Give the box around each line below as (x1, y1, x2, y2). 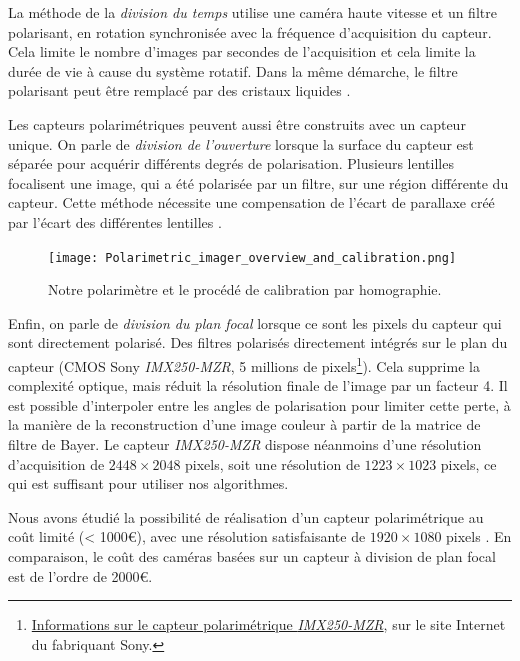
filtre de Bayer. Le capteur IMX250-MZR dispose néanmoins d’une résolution (8, 434, 482, 454)
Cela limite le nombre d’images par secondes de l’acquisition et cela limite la (8, 41, 476, 62)
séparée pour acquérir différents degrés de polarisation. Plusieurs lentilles (8, 153, 454, 174)
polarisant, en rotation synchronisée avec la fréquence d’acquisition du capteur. (8, 21, 492, 42)
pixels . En (446, 526, 512, 547)
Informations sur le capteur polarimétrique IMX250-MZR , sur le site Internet (31, 614, 506, 635)
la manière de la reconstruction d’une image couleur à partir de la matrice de (8, 414, 481, 435)
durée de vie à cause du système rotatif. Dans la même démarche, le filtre (8, 60, 458, 81)
